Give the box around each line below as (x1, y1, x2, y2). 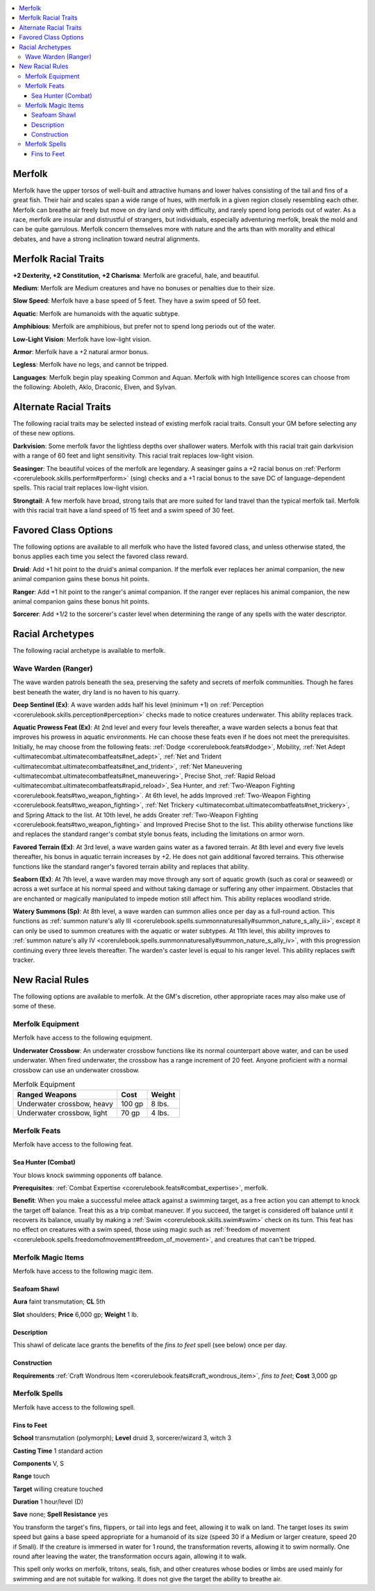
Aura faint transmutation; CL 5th (12, 1297, 106, 1306)
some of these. (12, 1002, 56, 1010)
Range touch (12, 1472, 50, 1481)
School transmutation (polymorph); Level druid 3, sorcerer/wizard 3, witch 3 (12, 1434, 232, 1442)
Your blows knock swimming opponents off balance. (12, 1171, 163, 1179)
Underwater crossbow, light (17, 1108, 108, 1118)
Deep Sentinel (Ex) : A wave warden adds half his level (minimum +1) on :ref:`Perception (12, 701, 264, 709)
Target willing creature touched (12, 1485, 103, 1493)
